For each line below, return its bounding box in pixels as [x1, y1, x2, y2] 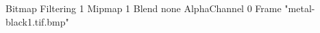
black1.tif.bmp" [5, 14, 69, 28]
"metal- [284, 1, 315, 15]
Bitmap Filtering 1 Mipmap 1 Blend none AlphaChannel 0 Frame [5, 1, 282, 15]
